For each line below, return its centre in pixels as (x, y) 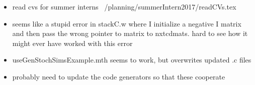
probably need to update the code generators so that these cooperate (119, 76)
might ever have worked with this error (72, 43)
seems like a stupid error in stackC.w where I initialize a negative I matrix (127, 23)
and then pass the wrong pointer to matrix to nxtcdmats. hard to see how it (130, 33)
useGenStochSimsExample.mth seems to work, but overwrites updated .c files (132, 60)
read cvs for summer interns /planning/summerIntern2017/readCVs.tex (124, 6)
